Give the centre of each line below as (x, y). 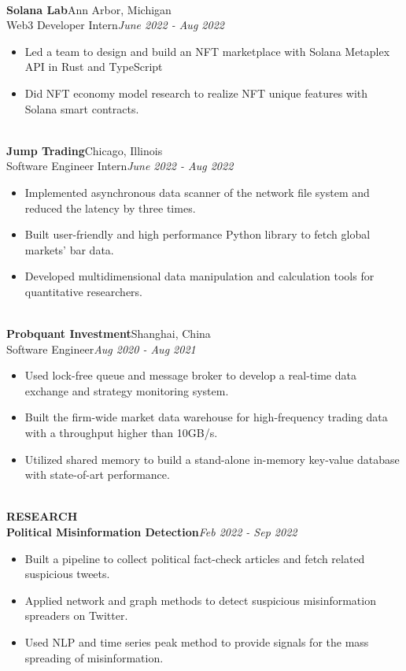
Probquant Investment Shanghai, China (109, 334)
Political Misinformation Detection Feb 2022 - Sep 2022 (152, 532)
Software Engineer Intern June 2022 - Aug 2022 (120, 166)
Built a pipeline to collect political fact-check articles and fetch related (195, 558)
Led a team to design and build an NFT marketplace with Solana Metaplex (207, 51)
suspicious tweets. (67, 574)
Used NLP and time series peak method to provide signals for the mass (197, 642)
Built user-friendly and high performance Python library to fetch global (197, 234)
